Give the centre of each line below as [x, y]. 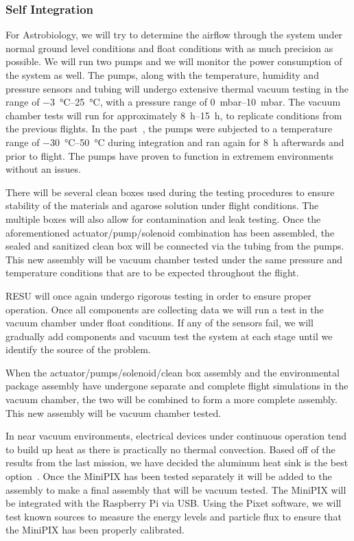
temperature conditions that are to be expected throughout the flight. [152, 273]
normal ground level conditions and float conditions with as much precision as [169, 48]
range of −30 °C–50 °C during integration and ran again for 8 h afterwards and [175, 142]
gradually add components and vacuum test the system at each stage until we [169, 336]
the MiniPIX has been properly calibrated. [95, 530]
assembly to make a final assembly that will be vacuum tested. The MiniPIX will [176, 489]
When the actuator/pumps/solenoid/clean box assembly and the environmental [173, 372]
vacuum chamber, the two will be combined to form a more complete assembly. [172, 399]
